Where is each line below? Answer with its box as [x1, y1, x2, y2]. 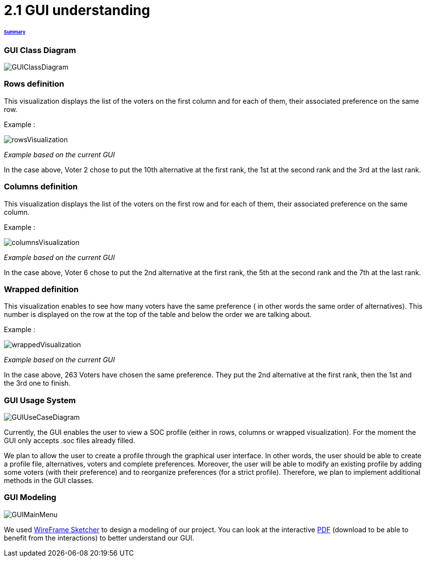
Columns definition [4, 182, 78, 192]
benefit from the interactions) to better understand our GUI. [4, 533, 194, 542]
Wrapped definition [4, 284, 79, 294]
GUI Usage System [4, 395, 76, 405]
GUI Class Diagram [4, 45, 76, 55]
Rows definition [4, 79, 64, 89]
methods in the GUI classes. [4, 476, 94, 485]
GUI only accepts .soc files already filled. [4, 436, 136, 445]
